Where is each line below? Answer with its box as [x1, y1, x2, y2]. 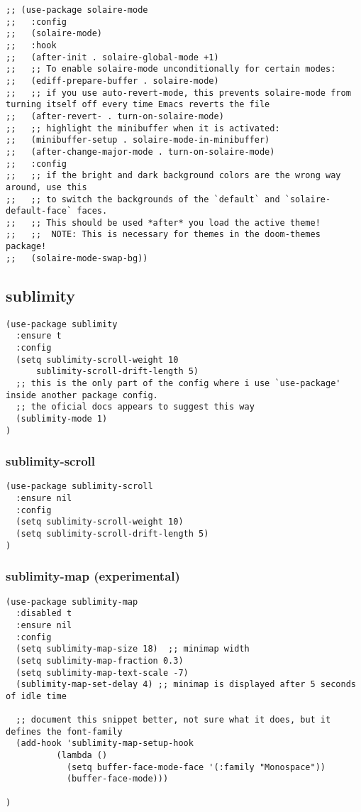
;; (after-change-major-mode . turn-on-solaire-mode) [6, 146, 275, 157]
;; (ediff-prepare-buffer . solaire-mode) [6, 75, 219, 86]
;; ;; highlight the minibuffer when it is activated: [6, 123, 280, 133]
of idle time [6, 691, 67, 701]
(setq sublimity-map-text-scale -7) [16, 667, 189, 678]
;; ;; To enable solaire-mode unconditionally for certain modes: [6, 64, 336, 75]
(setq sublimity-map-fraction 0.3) [16, 655, 184, 666]
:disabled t [16, 608, 72, 619]
